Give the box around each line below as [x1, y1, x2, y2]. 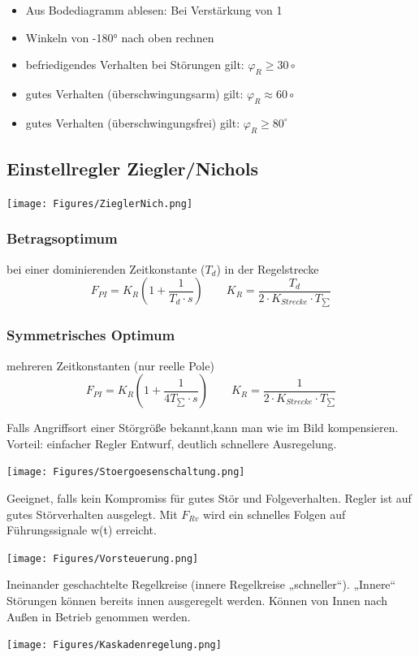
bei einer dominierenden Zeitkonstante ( [6, 260, 205, 277]
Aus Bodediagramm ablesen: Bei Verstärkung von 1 [25, 2, 283, 18]
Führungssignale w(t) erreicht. [6, 521, 157, 538]
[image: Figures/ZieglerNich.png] [6, 197, 193, 210]
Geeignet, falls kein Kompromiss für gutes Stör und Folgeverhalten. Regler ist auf [6, 489, 412, 506]
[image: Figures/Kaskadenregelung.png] [6, 639, 222, 651]
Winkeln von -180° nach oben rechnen [25, 28, 214, 45]
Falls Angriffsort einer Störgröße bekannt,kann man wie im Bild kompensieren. [6, 419, 399, 436]
